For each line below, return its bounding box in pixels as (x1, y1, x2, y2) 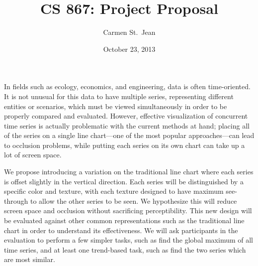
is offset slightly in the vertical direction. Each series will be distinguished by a (4, 176, 244, 186)
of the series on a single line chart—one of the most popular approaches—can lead (4, 130, 255, 140)
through (4, 195, 28, 206)
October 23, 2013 (103, 43, 156, 54)
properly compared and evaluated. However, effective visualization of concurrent (4, 111, 248, 121)
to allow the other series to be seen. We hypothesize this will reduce (30, 195, 237, 206)
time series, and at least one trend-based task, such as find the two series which (4, 244, 246, 255)
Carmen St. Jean (103, 27, 156, 37)
